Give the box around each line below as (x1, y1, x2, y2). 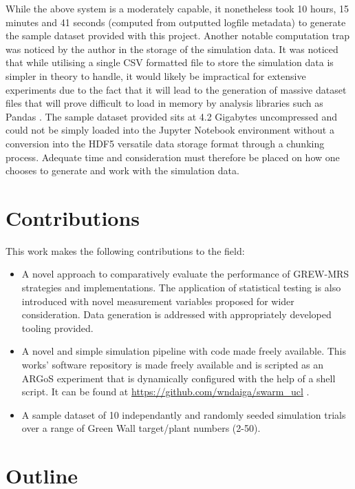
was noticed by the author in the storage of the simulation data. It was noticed (6, 41, 338, 56)
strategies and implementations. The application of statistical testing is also (21, 280, 341, 295)
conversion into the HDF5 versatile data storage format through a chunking (6, 136, 325, 150)
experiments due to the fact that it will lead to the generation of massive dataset (6, 82, 347, 96)
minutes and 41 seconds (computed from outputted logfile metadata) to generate (6, 14, 346, 29)
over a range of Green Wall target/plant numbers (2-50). (21, 421, 261, 435)
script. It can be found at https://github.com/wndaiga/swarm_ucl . (21, 384, 310, 399)
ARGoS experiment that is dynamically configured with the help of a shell (21, 371, 336, 385)
